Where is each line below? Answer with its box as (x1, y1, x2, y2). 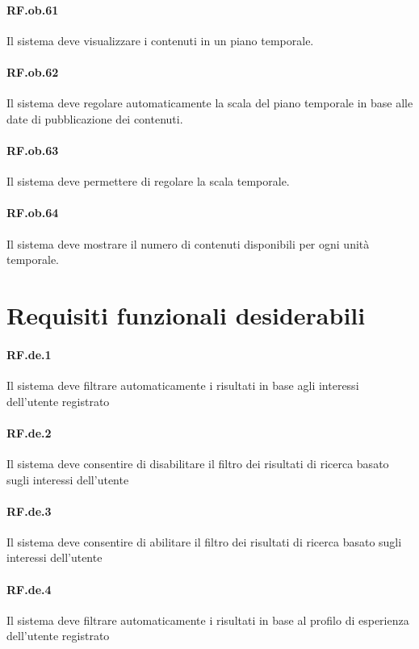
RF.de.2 (6, 424, 52, 441)
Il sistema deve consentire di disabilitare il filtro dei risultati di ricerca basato (6, 454, 389, 471)
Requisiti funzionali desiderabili (6, 298, 366, 331)
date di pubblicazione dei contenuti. (6, 110, 183, 127)
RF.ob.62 (6, 63, 59, 80)
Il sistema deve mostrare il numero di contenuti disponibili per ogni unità (6, 235, 370, 252)
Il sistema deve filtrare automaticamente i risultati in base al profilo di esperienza (6, 611, 409, 628)
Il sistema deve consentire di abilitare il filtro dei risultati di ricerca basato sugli (6, 533, 402, 550)
